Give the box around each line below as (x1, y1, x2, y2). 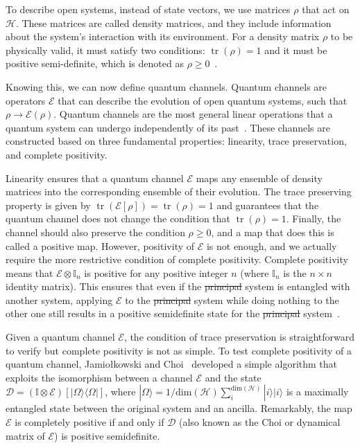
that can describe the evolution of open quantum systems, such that (58, 93, 348, 107)
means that (6, 265, 53, 280)
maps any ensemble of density (196, 170, 323, 185)
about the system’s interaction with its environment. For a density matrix (6, 29, 320, 44)
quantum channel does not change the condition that (6, 211, 231, 226)
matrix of (6, 428, 45, 442)
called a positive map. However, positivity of (6, 238, 195, 253)
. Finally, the (286, 211, 341, 226)
